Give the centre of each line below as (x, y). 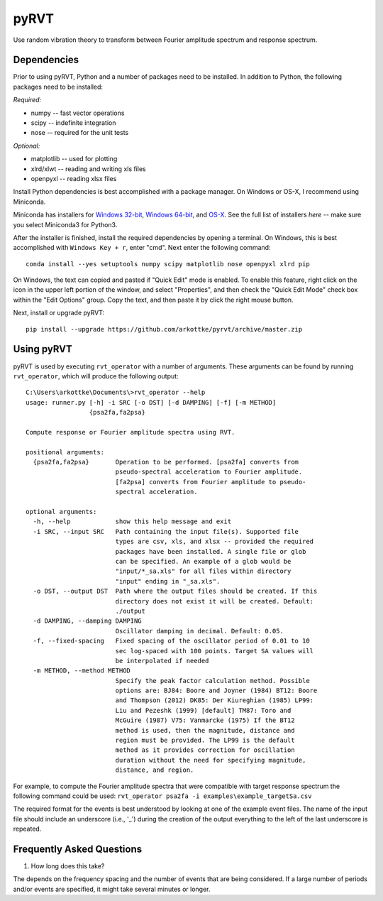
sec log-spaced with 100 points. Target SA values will (215, 651)
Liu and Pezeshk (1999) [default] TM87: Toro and (203, 710)
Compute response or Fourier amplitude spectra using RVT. (131, 432)
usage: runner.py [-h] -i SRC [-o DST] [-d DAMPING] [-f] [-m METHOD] (151, 402)
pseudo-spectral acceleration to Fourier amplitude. (209, 472)
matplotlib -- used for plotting (74, 159)
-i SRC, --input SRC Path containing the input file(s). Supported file (166, 531)
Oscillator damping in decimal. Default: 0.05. (199, 631)
